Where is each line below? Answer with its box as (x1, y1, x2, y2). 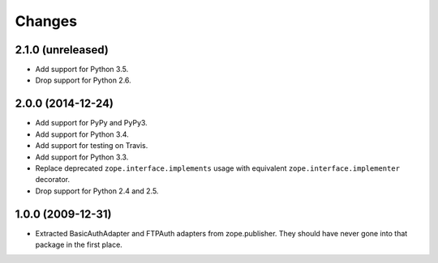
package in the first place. (35, 240, 123, 249)
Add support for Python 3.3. (35, 152, 129, 162)
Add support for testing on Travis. (35, 141, 148, 151)
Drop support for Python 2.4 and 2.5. (35, 186, 159, 196)
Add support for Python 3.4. (35, 129, 129, 139)
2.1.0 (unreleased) (15, 43, 109, 57)
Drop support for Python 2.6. (35, 75, 131, 85)
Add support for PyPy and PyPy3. (35, 118, 148, 128)
